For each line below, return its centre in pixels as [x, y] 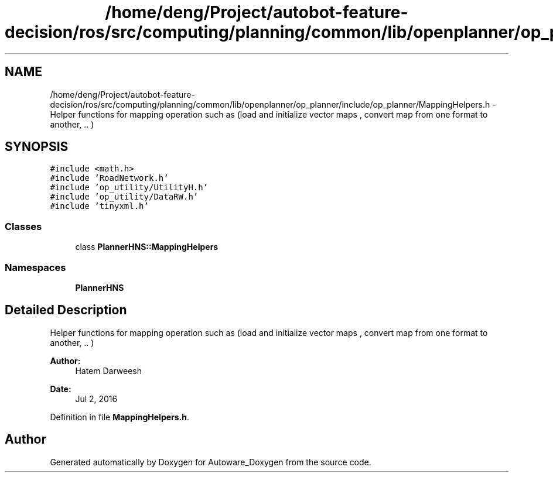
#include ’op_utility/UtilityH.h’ [129, 188]
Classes [23, 226]
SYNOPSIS [37, 147]
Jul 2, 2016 [96, 399]
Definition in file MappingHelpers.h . [120, 417]
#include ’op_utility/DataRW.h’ [124, 197]
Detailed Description [66, 310]
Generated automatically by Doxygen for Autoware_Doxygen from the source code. [211, 462]
